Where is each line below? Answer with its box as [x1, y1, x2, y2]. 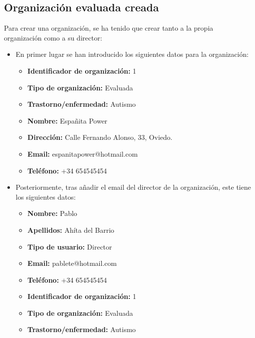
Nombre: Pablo [27, 208, 78, 218]
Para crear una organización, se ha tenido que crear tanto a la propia [4, 23, 213, 33]
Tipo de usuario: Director [27, 241, 112, 252]
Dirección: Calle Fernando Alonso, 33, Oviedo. [27, 132, 172, 142]
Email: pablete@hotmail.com [27, 258, 117, 268]
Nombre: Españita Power [27, 115, 108, 126]
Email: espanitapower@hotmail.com [27, 148, 138, 159]
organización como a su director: [4, 32, 102, 42]
